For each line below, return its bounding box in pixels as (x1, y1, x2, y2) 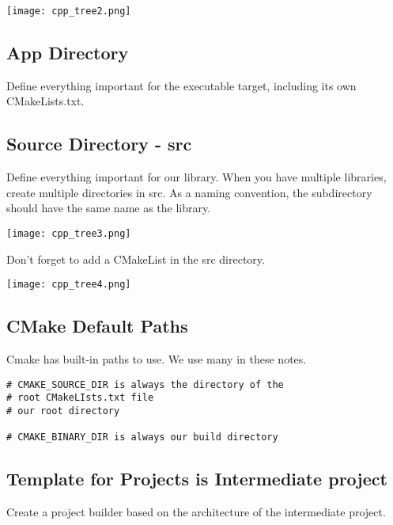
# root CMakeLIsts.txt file (6, 392, 154, 404)
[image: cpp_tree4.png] (6, 279, 131, 291)
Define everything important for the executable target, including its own (6, 77, 357, 93)
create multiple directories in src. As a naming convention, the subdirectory (6, 184, 372, 200)
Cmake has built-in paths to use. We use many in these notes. (6, 351, 307, 367)
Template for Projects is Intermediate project (6, 466, 387, 491)
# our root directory (6, 405, 120, 417)
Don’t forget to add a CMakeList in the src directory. (6, 250, 265, 267)
